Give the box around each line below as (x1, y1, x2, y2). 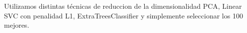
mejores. (4, 20, 29, 30)
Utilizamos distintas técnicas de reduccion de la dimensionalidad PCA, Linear (4, 1, 242, 11)
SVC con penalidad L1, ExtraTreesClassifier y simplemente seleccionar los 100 (4, 10, 243, 20)
